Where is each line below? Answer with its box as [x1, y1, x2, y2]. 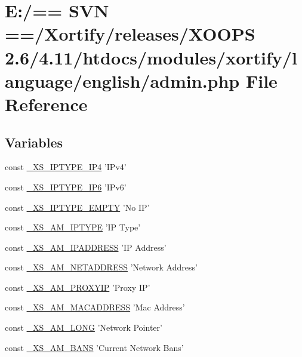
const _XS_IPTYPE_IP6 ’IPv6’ [5, 180, 127, 193]
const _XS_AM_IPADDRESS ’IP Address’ [5, 241, 167, 253]
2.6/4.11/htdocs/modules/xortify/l [5, 45, 297, 69]
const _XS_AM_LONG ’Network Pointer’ [5, 321, 162, 334]
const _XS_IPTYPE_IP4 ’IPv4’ [5, 161, 127, 173]
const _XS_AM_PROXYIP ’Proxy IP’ [5, 281, 150, 293]
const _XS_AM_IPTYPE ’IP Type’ [5, 221, 141, 233]
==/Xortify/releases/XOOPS [5, 21, 255, 46]
